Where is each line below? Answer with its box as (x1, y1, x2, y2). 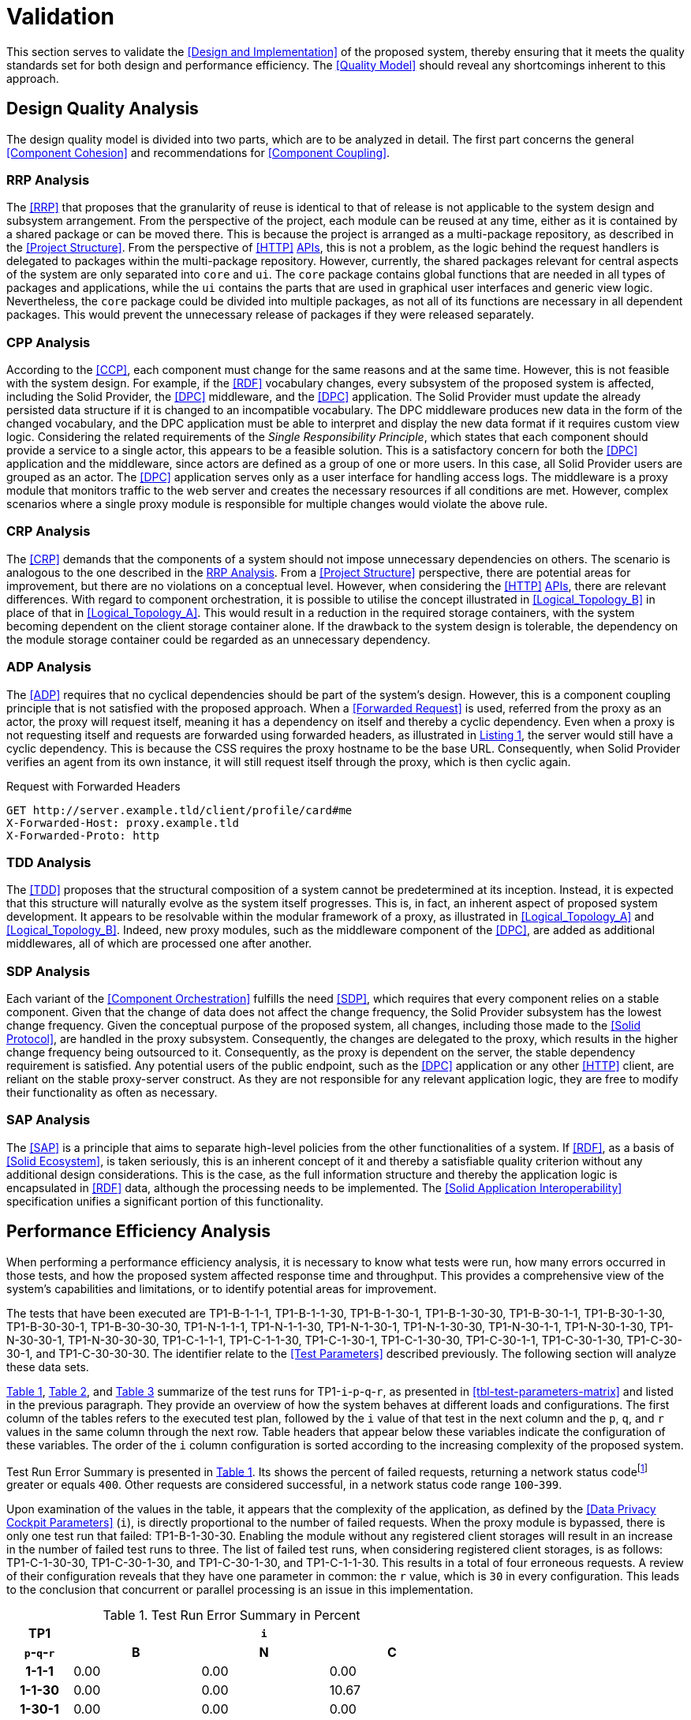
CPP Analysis (6, 334, 91, 350)
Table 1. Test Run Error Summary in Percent (103, 1607, 360, 1624)
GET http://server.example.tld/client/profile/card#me (6, 803, 353, 817)
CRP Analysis (6, 523, 91, 540)
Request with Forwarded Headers (6, 779, 181, 793)
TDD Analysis (6, 854, 92, 870)
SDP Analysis (6, 963, 91, 979)
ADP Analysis (6, 659, 92, 675)
